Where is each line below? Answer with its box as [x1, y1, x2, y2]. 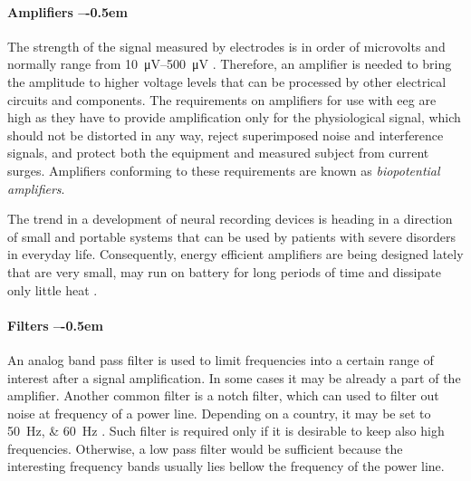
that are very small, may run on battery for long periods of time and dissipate [7, 262, 441, 281]
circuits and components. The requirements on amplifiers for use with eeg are [7, 90, 437, 109]
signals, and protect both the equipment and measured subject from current [7, 143, 429, 162]
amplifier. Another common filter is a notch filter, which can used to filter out [7, 386, 439, 405]
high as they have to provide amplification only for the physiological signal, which [7, 108, 461, 127]
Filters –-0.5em [7, 315, 103, 334]
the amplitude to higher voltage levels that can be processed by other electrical [7, 72, 447, 91]
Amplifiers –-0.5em [7, 2, 128, 21]
